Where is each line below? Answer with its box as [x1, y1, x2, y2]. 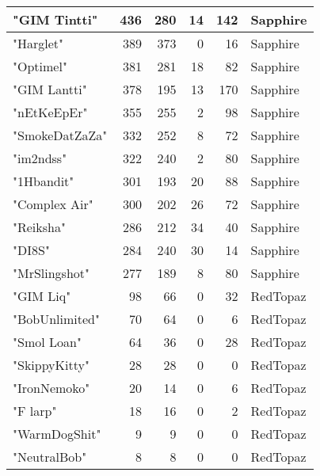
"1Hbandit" [13, 172, 74, 190]
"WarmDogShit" [13, 425, 101, 443]
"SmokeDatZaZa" [13, 126, 108, 144]
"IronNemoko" [13, 379, 90, 397]
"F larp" [13, 402, 57, 420]
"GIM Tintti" [13, 10, 98, 29]
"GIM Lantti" [13, 80, 87, 98]
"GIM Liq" [13, 287, 71, 305]
